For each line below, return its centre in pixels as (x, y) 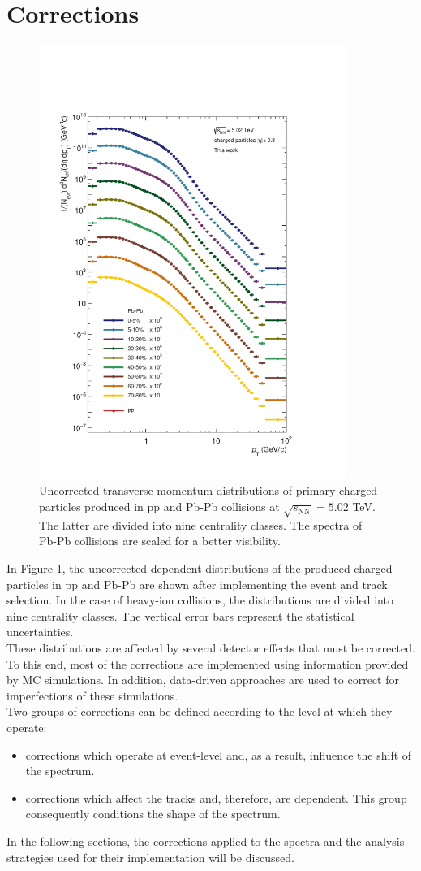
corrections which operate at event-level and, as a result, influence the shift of (219, 754)
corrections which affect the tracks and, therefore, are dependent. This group (216, 797)
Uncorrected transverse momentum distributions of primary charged (208, 490)
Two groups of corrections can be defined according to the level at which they (200, 711)
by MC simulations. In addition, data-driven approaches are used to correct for (203, 680)
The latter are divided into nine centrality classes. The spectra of (201, 524)
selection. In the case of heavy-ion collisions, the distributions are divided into (200, 600)
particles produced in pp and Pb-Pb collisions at (159, 507)
